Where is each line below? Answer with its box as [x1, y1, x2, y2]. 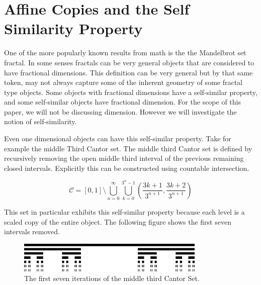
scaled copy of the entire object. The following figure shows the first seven [4, 216, 231, 227]
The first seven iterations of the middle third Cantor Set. [24, 273, 200, 283]
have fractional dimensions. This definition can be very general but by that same [4, 67, 253, 77]
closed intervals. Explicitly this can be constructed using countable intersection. [4, 162, 249, 173]
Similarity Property [4, 18, 143, 39]
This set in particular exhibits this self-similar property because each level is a [4, 207, 245, 217]
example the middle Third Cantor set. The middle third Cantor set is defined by [4, 143, 252, 153]
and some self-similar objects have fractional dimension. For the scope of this [4, 97, 241, 107]
